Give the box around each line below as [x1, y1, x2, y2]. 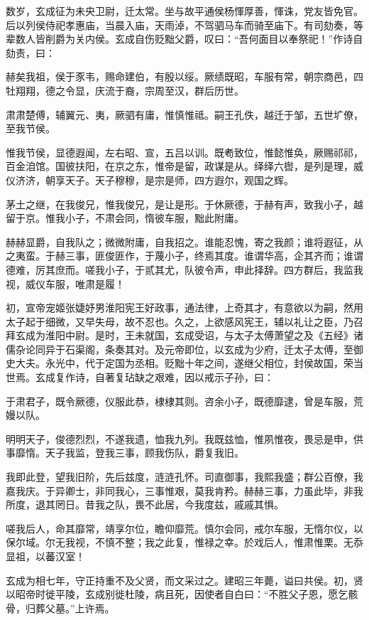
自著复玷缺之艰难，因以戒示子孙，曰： [94, 370, 274, 385]
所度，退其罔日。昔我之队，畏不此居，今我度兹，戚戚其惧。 [6, 497, 284, 512]
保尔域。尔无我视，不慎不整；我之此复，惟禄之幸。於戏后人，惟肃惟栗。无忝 [6, 535, 363, 550]
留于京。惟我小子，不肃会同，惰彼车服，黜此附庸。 [6, 210, 244, 225]
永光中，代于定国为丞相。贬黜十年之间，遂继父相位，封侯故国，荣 [45, 356, 353, 370]
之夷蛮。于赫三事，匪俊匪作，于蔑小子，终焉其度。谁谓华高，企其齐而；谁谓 [6, 248, 363, 263]
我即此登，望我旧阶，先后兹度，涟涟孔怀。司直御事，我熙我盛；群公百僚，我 [6, 469, 363, 484]
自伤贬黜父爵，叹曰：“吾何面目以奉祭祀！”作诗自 [134, 31, 363, 46]
